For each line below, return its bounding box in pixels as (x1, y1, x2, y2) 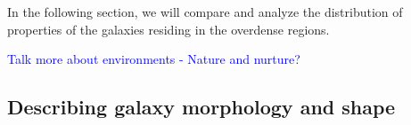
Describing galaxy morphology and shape (7, 93, 396, 121)
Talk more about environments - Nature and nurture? (7, 50, 300, 68)
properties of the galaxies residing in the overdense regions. (7, 20, 330, 38)
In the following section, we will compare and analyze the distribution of (7, 3, 403, 20)
